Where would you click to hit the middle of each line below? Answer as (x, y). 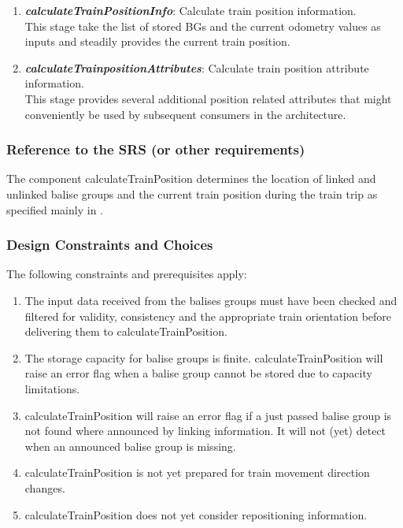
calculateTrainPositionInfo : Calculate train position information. (190, 10)
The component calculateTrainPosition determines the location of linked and (191, 178)
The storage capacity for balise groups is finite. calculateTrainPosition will (204, 357)
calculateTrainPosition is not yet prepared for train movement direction (197, 472)
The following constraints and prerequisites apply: (127, 274)
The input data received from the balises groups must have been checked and (211, 300)
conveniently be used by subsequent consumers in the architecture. (185, 114)
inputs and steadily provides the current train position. (157, 41)
